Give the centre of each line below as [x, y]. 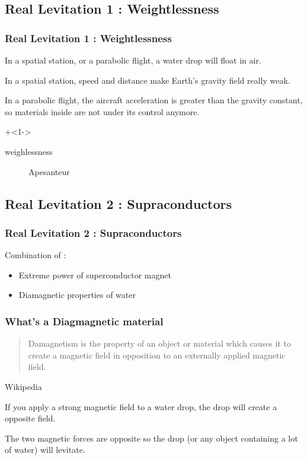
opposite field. [30, 418]
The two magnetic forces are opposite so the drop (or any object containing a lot [151, 438]
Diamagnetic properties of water [77, 295]
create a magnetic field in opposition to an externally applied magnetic [157, 355]
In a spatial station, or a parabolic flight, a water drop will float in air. [133, 60]
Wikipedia [23, 386]
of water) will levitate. [45, 450]
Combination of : [36, 255]
